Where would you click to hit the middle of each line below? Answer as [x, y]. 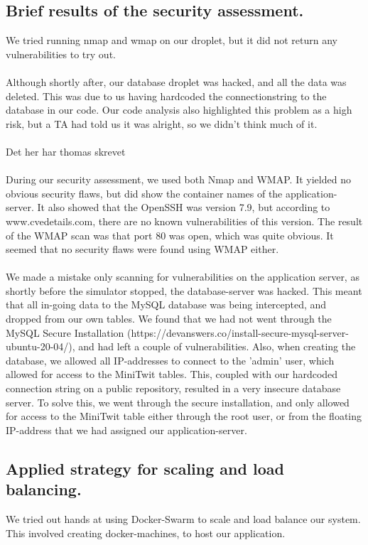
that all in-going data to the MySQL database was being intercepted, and [166, 304]
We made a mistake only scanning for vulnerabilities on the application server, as [183, 277]
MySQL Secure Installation [65, 332]
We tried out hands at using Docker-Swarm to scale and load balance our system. [183, 519]
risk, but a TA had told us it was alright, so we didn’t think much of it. [162, 123]
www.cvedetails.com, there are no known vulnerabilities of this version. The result [184, 221]
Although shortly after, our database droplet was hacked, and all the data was [176, 81]
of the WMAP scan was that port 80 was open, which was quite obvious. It [170, 235]
